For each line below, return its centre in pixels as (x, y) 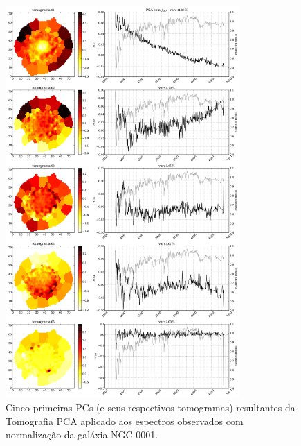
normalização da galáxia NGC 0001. (82, 435)
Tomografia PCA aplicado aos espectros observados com (125, 421)
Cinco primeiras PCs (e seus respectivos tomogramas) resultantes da (150, 408)
